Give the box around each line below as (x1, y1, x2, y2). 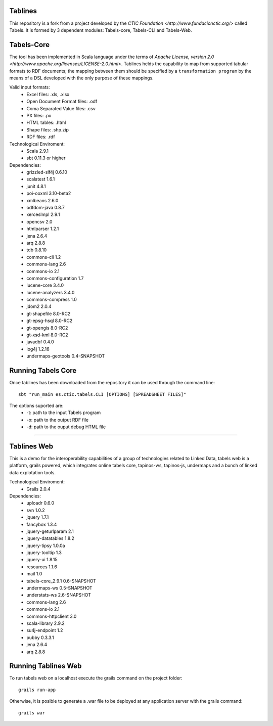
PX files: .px (26, 112, 52, 118)
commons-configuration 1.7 (26, 275, 84, 281)
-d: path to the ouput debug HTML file (26, 424, 106, 430)
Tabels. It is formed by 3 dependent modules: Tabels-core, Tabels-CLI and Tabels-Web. (9, 27, 192, 33)
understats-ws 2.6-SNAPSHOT (26, 592, 91, 598)
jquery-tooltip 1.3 (26, 550, 62, 556)
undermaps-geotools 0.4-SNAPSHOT (26, 353, 105, 359)
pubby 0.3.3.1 (26, 634, 54, 641)
